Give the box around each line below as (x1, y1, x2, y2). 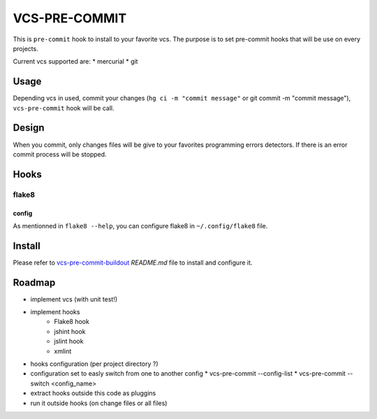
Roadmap (13, 277, 56, 288)
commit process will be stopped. (13, 150, 108, 159)
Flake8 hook (54, 318, 90, 326)
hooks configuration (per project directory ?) (30, 360, 158, 368)
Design (13, 122, 45, 134)
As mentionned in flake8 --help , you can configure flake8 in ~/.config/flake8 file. (13, 221, 268, 230)
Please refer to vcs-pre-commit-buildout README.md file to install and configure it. (13, 258, 253, 267)
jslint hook (54, 337, 84, 346)
